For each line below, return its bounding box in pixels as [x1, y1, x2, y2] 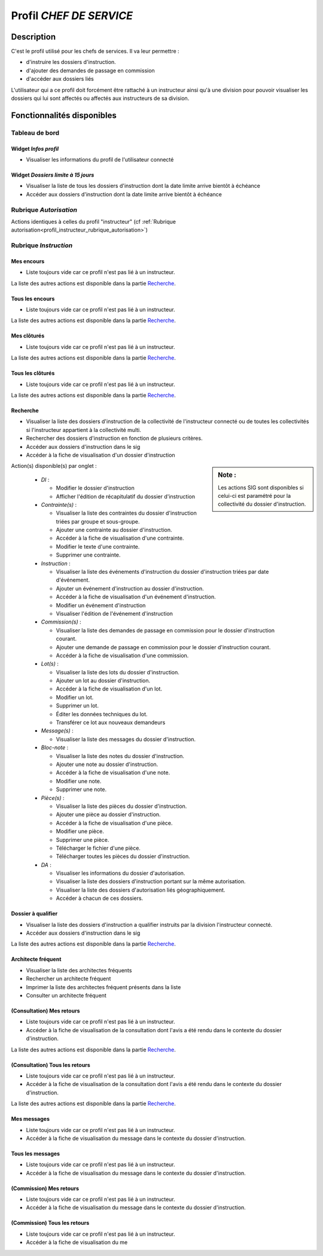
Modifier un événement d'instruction [56, 601, 146, 609]
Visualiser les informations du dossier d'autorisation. [56, 869, 185, 877]
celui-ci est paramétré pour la [218, 492, 291, 499]
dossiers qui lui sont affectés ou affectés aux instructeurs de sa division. [11, 95, 190, 102]
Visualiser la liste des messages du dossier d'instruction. [56, 735, 196, 743]
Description [11, 32, 56, 42]
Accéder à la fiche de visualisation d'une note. [56, 769, 170, 776]
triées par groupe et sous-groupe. [56, 518, 140, 525]
